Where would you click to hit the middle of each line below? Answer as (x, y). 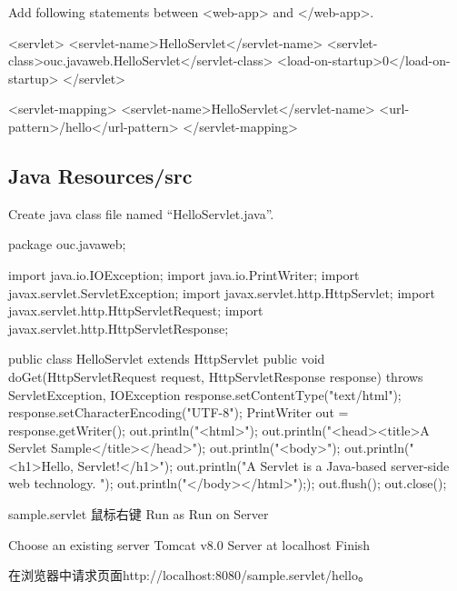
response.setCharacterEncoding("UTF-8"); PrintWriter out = (179, 412)
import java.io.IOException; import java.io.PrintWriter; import (184, 274)
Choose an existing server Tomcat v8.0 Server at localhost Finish (189, 544)
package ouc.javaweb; (67, 244)
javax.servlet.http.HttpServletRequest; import (136, 311)
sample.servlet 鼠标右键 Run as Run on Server (139, 514)
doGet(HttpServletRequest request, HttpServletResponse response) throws (216, 376)
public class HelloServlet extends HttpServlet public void (167, 359)
